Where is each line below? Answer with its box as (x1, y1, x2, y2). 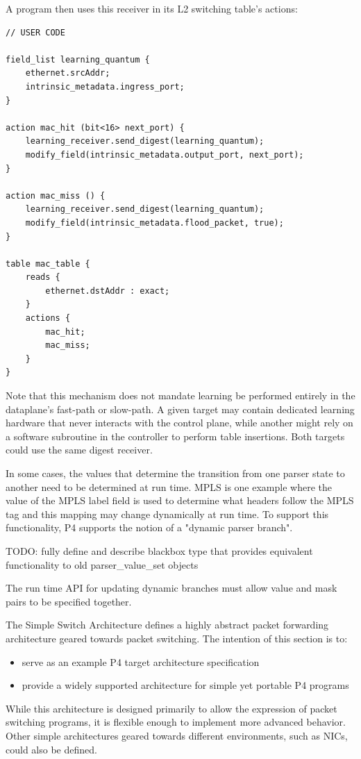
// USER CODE (6, 27, 65, 37)
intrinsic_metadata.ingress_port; (25, 81, 185, 92)
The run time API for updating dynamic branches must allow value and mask (6, 581, 337, 595)
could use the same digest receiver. (6, 442, 153, 457)
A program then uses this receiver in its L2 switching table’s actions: (6, 1, 298, 15)
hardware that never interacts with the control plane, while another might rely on (6, 415, 353, 430)
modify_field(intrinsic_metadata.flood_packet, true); (25, 217, 284, 228)
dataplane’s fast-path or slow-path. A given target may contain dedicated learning (6, 401, 355, 416)
